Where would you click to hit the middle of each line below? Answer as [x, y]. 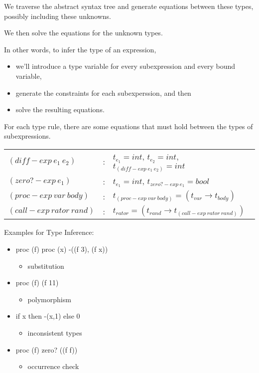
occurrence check [53, 366]
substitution [46, 266]
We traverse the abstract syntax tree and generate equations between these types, [129, 6]
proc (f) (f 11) [37, 282]
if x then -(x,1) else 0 [48, 316]
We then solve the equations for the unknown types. [83, 33]
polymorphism [49, 299]
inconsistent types [55, 333]
